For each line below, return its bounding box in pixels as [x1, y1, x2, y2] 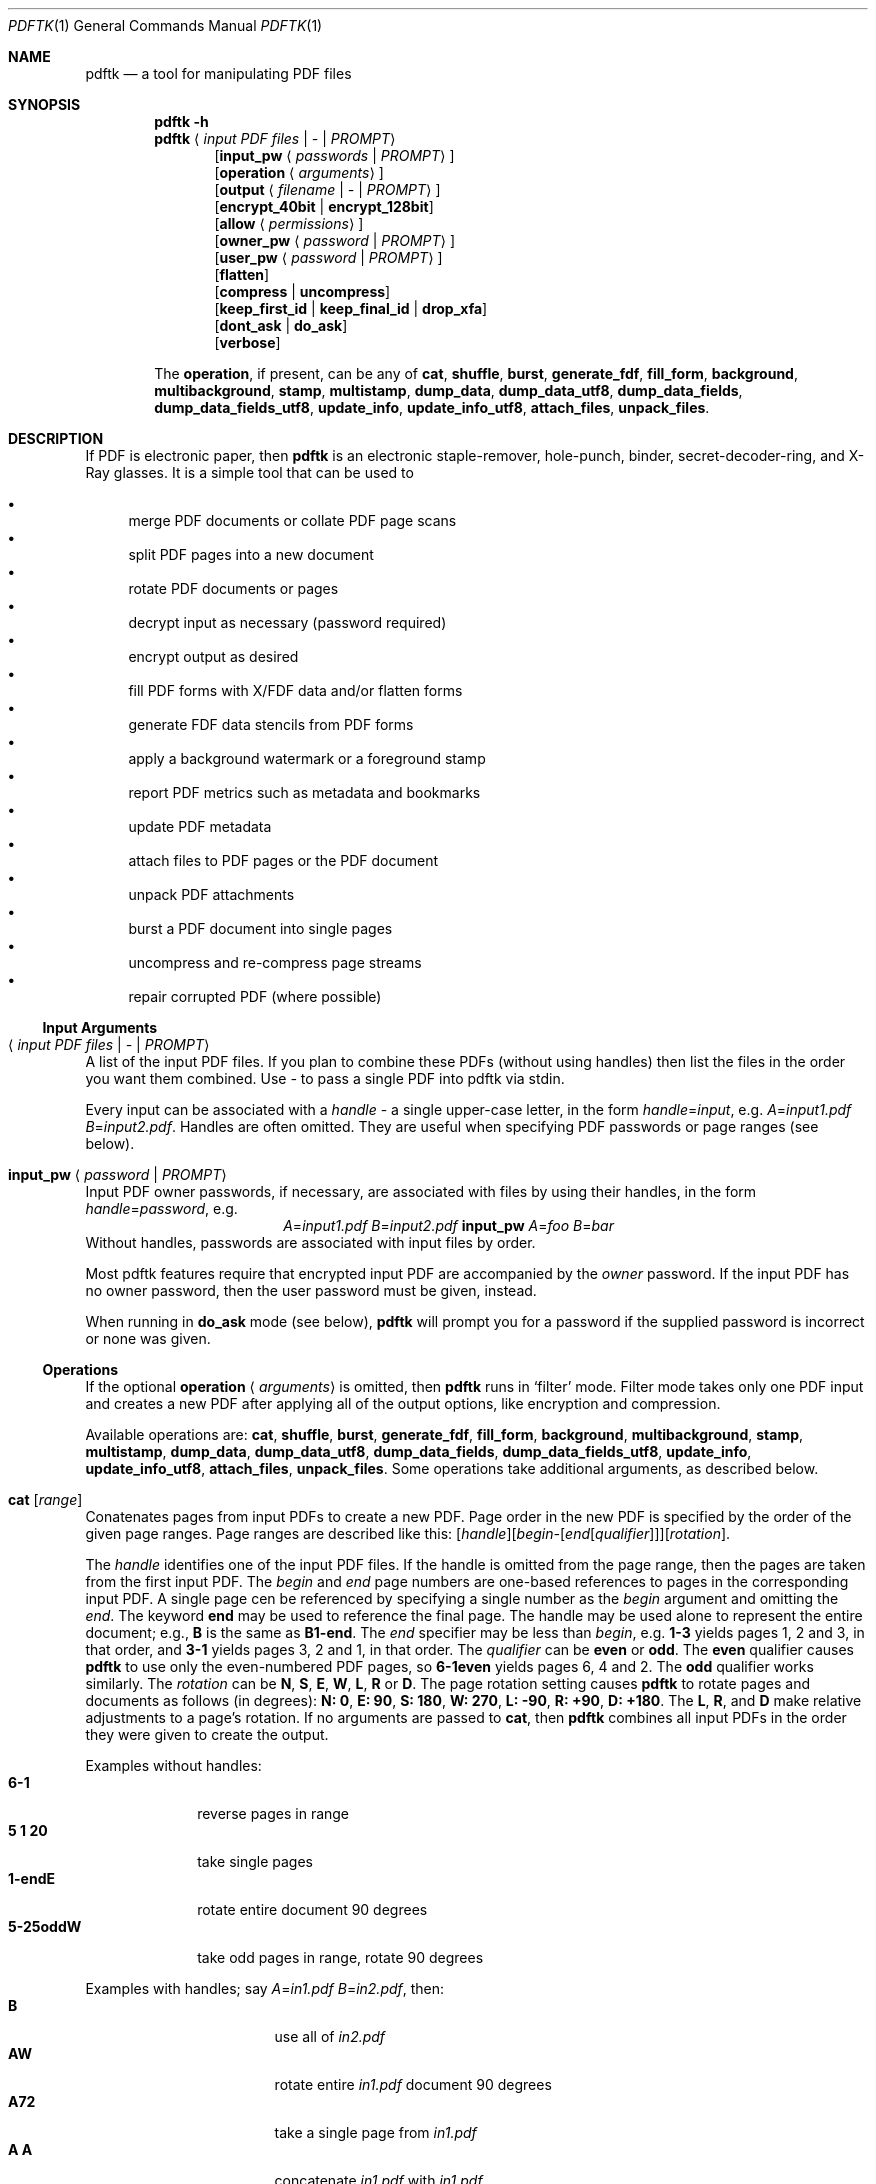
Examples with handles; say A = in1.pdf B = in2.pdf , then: [85, 1980, 445, 1997]
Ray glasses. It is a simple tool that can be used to [85, 464, 414, 481]
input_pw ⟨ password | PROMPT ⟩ [8, 1166, 227, 1183]
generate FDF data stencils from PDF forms [128, 716, 414, 733]
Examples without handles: [85, 1757, 262, 1774]
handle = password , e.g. [85, 1200, 238, 1217]
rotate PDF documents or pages [128, 580, 339, 597]
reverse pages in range [197, 1805, 350, 1822]
